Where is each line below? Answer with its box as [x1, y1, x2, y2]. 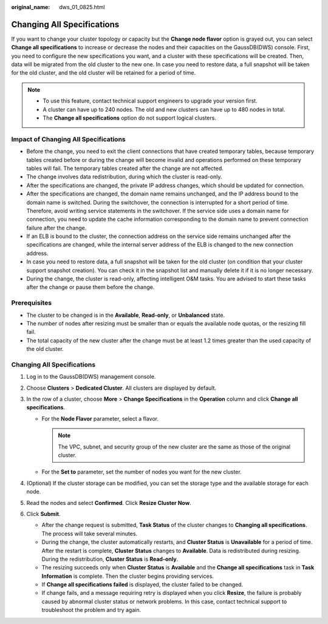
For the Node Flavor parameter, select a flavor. [41, 415, 159, 422]
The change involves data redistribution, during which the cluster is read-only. [26, 173, 222, 180]
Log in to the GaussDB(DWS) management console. [26, 373, 156, 381]
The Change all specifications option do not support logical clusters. [43, 114, 217, 121]
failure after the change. [26, 224, 87, 231]
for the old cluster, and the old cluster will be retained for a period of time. [11, 69, 196, 76]
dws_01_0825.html [59, 4, 105, 10]
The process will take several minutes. [41, 530, 138, 537]
